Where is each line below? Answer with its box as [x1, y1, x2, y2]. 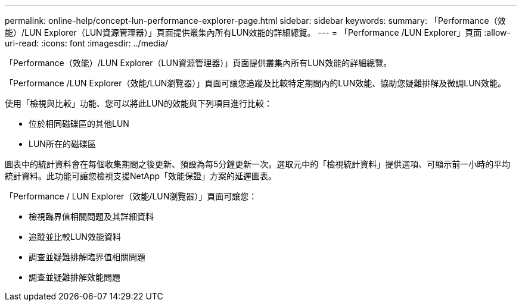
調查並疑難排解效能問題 [29, 272, 120, 282]
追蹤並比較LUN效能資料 [29, 232, 121, 242]
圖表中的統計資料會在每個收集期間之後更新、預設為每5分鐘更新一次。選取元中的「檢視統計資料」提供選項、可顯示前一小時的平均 [5, 159, 511, 169]
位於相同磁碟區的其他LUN [29, 118, 129, 129]
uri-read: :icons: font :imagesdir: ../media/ [5, 38, 168, 48]
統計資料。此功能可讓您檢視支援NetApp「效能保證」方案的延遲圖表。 [5, 171, 277, 181]
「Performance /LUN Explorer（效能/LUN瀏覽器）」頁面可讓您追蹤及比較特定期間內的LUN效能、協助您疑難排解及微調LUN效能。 [5, 78, 507, 88]
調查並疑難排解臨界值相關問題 [29, 252, 145, 262]
